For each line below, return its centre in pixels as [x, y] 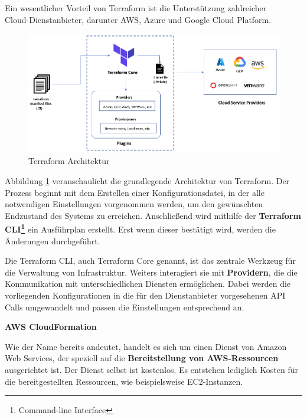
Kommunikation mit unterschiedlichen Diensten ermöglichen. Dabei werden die [148, 284]
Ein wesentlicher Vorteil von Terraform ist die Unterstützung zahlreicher [136, 8]
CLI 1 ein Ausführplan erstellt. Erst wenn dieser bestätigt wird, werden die [140, 228]
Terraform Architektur [69, 161]
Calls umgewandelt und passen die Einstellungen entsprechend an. [125, 307]
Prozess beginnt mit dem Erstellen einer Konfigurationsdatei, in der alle [135, 192]
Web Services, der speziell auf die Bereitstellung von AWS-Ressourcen [142, 358]
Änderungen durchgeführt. [53, 240]
